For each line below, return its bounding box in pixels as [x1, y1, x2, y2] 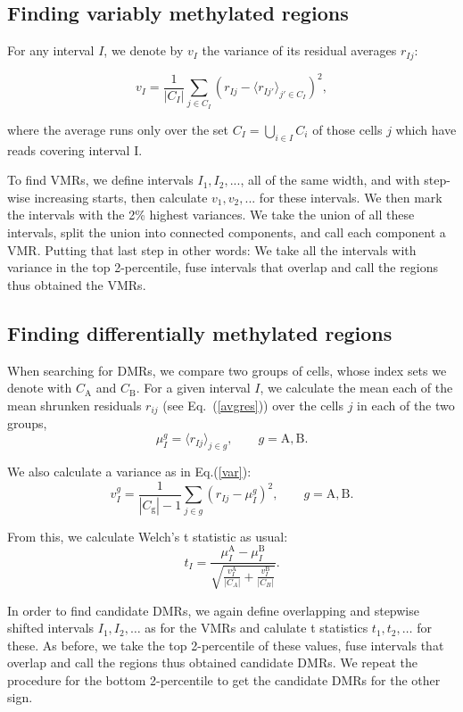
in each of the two [357, 395, 455, 414]
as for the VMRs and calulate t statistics [145, 618, 368, 637]
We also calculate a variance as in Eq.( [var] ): [7, 462, 252, 481]
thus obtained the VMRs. [7, 275, 146, 294]
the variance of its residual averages [202, 41, 397, 60]
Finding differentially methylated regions [7, 319, 393, 346]
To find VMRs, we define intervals [7, 170, 194, 189]
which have [395, 120, 457, 138]
